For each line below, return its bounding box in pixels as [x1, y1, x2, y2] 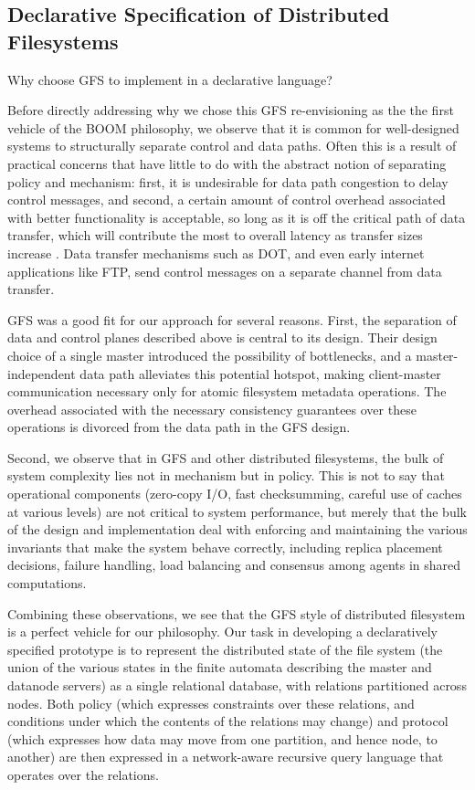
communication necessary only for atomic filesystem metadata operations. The [7, 382, 447, 401]
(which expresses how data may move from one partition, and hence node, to [7, 729, 438, 748]
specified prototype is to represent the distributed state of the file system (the [7, 639, 443, 658]
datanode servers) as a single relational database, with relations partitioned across [7, 676, 467, 694]
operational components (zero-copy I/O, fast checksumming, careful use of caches [7, 484, 462, 503]
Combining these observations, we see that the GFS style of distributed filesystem [7, 604, 466, 623]
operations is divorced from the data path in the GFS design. [7, 417, 351, 437]
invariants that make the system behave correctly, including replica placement [7, 537, 443, 556]
